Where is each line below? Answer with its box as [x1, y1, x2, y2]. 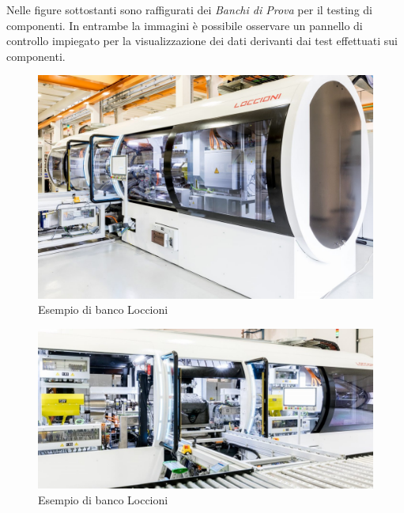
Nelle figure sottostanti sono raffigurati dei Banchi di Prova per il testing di [6, 2, 372, 17]
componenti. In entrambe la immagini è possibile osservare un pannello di [6, 17, 363, 33]
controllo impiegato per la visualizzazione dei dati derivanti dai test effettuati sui [6, 32, 398, 49]
